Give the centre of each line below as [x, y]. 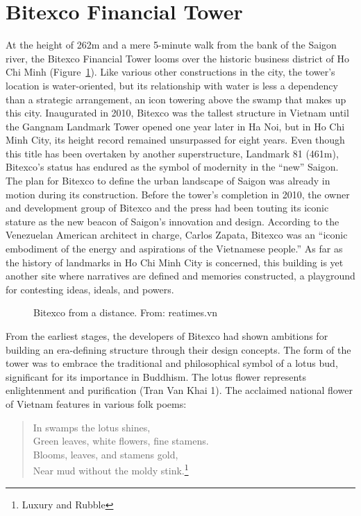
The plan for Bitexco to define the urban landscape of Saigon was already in [168, 181]
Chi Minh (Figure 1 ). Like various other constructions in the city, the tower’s [170, 72]
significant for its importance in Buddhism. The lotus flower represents [156, 376]
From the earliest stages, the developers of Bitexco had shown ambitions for [167, 336]
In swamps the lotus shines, [92, 427]
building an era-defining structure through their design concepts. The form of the [178, 349]
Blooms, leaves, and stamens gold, [106, 454]
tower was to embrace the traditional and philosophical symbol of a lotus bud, [172, 363]
